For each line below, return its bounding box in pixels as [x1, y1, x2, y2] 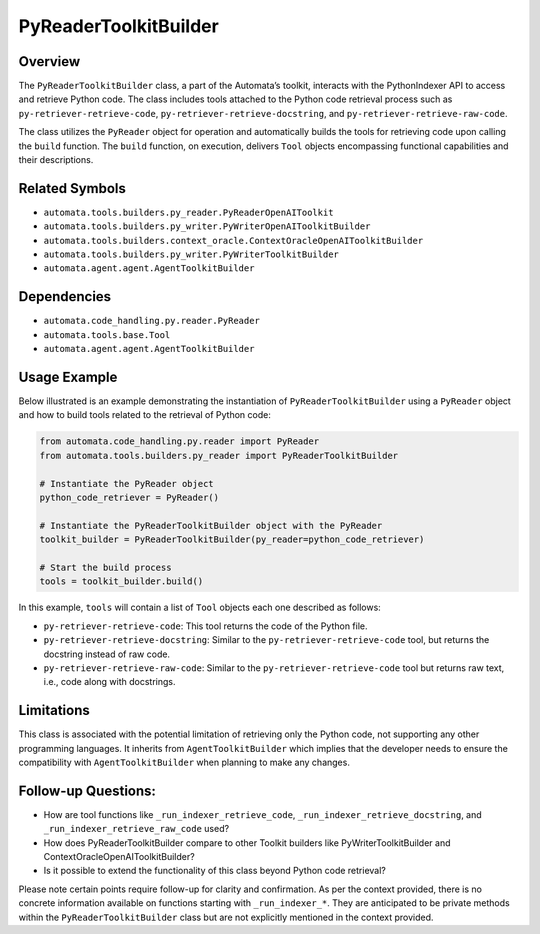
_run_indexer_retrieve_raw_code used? [43, 823, 230, 835]
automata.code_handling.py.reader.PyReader [43, 315, 260, 327]
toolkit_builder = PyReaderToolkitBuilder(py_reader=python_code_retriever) [39, 534, 425, 545]
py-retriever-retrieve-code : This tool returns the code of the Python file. [43, 620, 368, 632]
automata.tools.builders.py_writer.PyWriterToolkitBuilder [43, 249, 340, 260]
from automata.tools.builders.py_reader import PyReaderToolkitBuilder [39, 450, 399, 461]
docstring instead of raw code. [43, 648, 170, 660]
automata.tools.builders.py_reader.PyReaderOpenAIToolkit [43, 206, 334, 218]
